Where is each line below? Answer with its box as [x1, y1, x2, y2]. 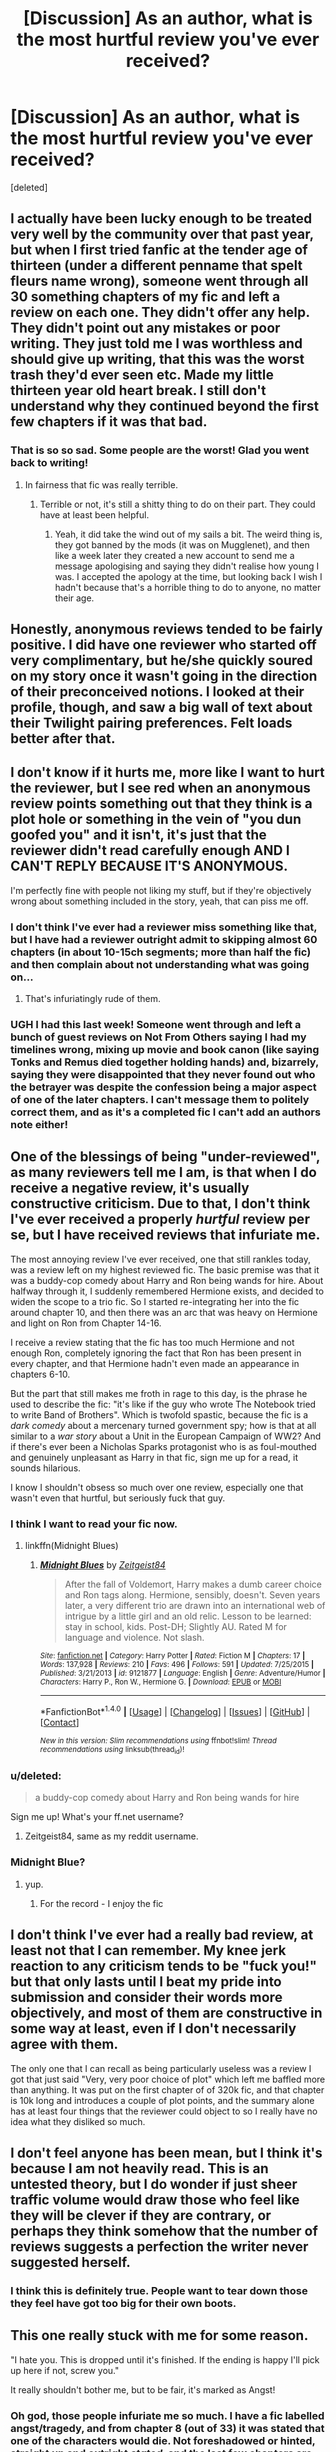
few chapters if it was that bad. [10, 413, 208, 431]
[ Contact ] [39, 1716, 80, 1728]
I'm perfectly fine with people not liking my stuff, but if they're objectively [10, 884, 312, 896]
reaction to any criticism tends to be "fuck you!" [10, 1958, 318, 1975]
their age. [54, 592, 95, 604]
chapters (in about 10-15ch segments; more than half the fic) [10, 945, 312, 959]
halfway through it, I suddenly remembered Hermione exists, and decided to [10, 1285, 325, 1297]
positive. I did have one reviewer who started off [10, 637, 317, 654]
